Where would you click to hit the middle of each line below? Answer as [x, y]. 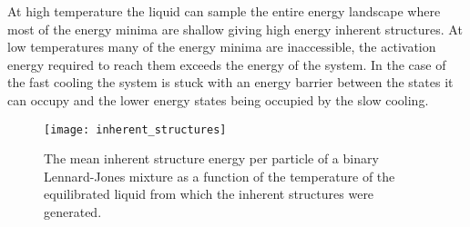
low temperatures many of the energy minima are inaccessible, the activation [222, 47]
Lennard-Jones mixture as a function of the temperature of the [220, 176]
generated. [73, 212]
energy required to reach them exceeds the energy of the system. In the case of [227, 64]
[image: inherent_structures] [135, 129]
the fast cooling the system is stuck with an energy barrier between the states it [230, 82]
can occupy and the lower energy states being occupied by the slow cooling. [218, 99]
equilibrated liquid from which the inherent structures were [209, 194]
